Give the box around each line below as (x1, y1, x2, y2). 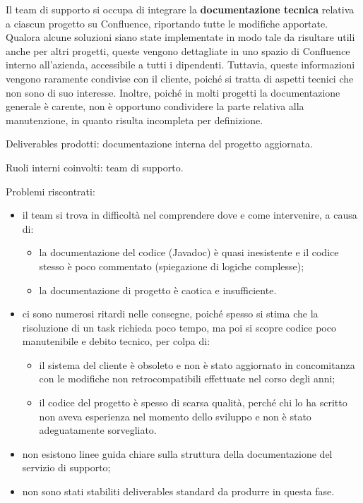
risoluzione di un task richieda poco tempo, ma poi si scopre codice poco (22, 320, 336, 334)
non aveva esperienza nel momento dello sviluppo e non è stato (39, 408, 311, 423)
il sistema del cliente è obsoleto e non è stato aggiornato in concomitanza (39, 357, 355, 372)
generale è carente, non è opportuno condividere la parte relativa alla (6, 99, 304, 114)
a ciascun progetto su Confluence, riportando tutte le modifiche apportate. (6, 16, 328, 30)
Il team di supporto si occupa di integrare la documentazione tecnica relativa (6, 2, 355, 16)
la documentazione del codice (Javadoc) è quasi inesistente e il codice (39, 245, 339, 260)
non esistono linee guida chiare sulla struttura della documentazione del (22, 446, 333, 461)
